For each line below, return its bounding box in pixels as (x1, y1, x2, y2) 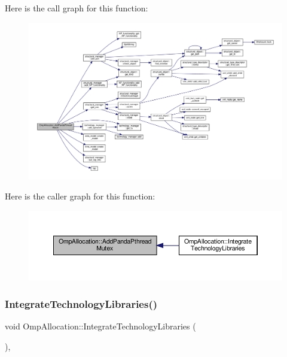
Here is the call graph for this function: (5, 2, 148, 14)
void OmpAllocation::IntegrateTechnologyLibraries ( (5, 319, 196, 332)
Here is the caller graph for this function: (5, 190, 155, 202)
